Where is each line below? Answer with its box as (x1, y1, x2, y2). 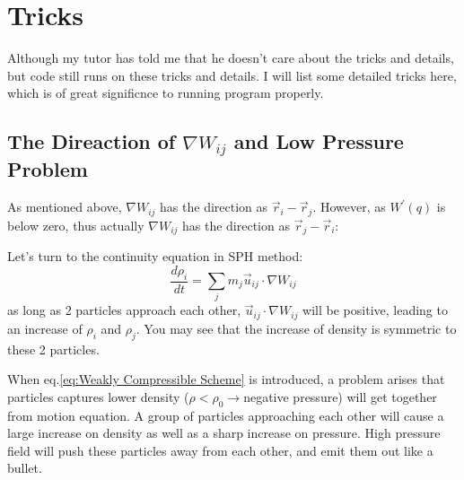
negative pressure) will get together (243, 387, 437, 406)
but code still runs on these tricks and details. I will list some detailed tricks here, (7, 65, 457, 84)
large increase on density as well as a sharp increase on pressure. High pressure (7, 423, 441, 442)
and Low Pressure (233, 127, 404, 155)
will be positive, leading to (302, 301, 448, 319)
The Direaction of (7, 127, 176, 155)
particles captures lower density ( (7, 387, 189, 406)
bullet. (7, 458, 42, 477)
